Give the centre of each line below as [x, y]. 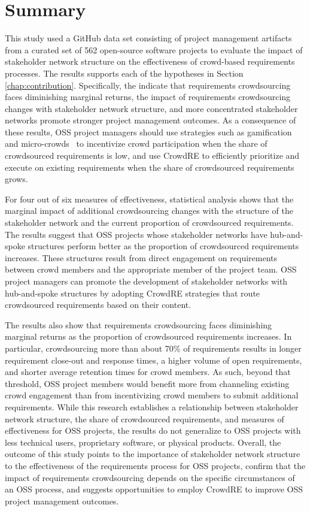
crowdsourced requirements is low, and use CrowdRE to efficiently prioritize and [152, 155]
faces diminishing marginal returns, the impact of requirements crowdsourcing [148, 97]
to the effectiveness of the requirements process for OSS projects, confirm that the [155, 465]
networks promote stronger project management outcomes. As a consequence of [151, 120]
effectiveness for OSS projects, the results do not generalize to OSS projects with [153, 430]
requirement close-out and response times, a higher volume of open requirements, [154, 360]
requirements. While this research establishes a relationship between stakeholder [152, 406]
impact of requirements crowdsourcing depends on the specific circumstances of [150, 477]
